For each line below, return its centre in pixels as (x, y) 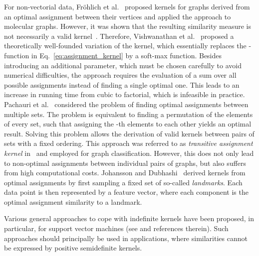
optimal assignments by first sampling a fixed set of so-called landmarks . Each (123, 182)
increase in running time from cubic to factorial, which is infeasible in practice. (125, 94)
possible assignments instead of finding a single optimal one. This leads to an (122, 84)
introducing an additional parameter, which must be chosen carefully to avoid (123, 65)
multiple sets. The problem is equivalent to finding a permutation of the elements (129, 114)
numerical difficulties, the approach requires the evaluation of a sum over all (120, 75)
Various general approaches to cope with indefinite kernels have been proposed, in (129, 218)
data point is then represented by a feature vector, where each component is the (126, 192)
